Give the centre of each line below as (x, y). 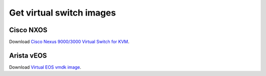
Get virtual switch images (63, 13)
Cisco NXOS (28, 30)
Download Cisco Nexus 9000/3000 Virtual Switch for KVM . (69, 42)
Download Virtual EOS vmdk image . (45, 67)
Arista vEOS (28, 55)
